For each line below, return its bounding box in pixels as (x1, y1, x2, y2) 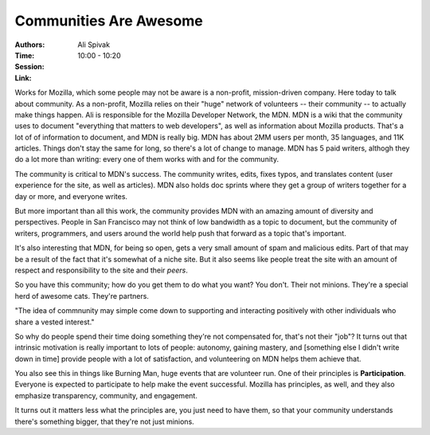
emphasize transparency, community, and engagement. (14, 390, 198, 400)
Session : (14, 62, 45, 72)
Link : (14, 72, 32, 83)
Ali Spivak (77, 40, 111, 49)
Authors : (14, 40, 45, 49)
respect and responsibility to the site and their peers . (14, 265, 189, 275)
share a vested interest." (14, 317, 95, 327)
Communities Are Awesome (14, 12, 203, 29)
